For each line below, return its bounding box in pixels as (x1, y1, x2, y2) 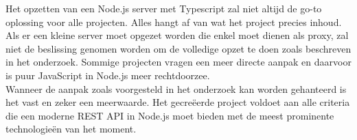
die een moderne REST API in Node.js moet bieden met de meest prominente (5, 108, 334, 122)
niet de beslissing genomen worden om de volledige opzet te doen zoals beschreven (5, 41, 352, 55)
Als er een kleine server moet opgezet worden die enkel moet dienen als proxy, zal (5, 28, 349, 42)
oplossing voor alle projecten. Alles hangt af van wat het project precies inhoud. (5, 14, 342, 29)
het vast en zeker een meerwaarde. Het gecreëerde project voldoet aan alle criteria (5, 95, 350, 109)
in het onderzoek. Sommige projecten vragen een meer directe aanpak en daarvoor (5, 55, 352, 69)
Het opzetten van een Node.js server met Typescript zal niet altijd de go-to (5, 1, 322, 15)
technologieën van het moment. (5, 122, 137, 136)
